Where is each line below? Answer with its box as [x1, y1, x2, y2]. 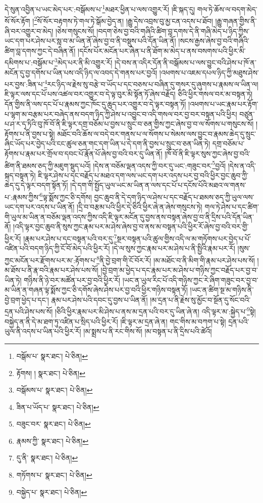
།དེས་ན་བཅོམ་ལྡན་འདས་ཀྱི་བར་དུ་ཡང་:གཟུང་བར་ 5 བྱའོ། [93, 158, 226, 171]
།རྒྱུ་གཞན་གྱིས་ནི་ [215, 15, 257, 26]
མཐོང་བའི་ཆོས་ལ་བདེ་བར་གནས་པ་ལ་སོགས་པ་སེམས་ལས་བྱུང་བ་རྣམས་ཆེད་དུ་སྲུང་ [57, 128, 256, 139]
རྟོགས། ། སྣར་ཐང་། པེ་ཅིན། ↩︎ [16, 367, 85, 378]
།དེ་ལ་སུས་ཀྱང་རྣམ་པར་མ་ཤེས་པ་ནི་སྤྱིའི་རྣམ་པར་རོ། [112, 243, 235, 254]
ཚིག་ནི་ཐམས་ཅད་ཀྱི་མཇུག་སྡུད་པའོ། [5, 160, 91, 171]
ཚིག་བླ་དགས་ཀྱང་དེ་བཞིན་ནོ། [5, 45, 76, 56]
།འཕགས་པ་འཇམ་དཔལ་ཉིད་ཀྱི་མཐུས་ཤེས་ [159, 67, 259, 77]
